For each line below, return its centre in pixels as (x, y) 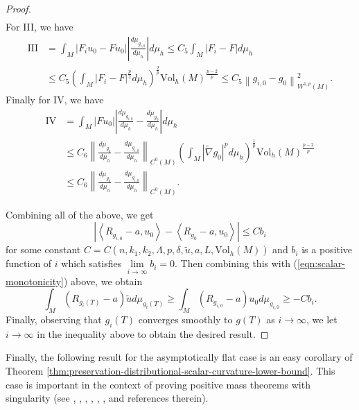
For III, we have (40, 27)
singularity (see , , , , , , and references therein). (107, 398)
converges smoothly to (185, 319)
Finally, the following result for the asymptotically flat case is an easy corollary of (179, 357)
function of (29, 263)
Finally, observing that (54, 319)
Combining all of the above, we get (80, 214)
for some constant (43, 249)
